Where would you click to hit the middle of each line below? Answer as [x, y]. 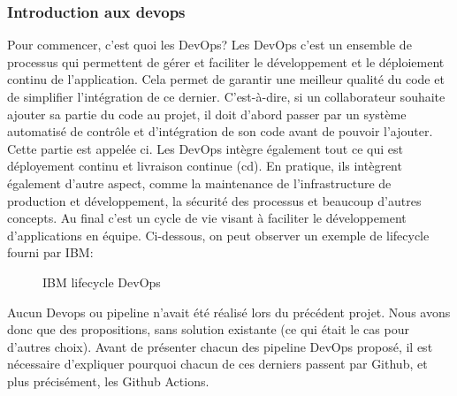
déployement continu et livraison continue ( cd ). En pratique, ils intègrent [205, 166]
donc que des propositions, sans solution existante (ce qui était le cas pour [208, 329]
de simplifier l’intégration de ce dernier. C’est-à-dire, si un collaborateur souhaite [226, 96]
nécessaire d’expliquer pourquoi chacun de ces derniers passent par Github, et [217, 364]
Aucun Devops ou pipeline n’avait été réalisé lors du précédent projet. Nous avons [229, 312]
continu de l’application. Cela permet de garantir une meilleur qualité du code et [226, 79]
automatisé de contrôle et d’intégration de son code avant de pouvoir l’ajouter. [220, 131]
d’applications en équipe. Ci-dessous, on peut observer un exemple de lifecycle [218, 235]
